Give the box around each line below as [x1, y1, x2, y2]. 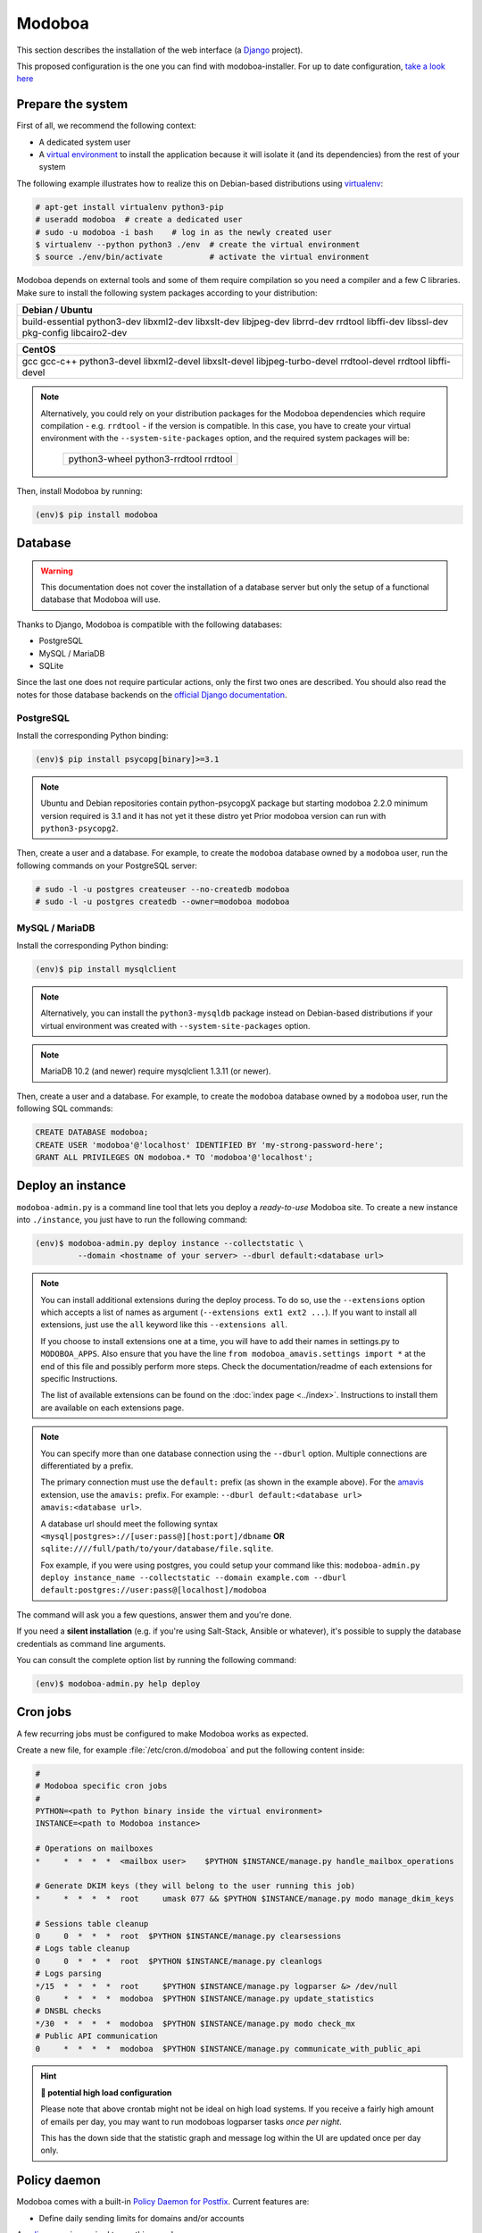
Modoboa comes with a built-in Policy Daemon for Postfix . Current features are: [16, 2196, 310, 2207]
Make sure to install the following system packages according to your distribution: [16, 287, 318, 298]
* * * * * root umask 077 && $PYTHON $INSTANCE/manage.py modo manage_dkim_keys [35, 1894, 454, 1903]
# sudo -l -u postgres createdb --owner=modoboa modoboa [35, 897, 290, 907]
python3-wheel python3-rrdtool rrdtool [68, 452, 233, 464]
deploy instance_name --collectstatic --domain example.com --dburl [40, 1573, 347, 1583]
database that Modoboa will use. [40, 594, 161, 605]
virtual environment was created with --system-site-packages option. [40, 1020, 311, 1031]
